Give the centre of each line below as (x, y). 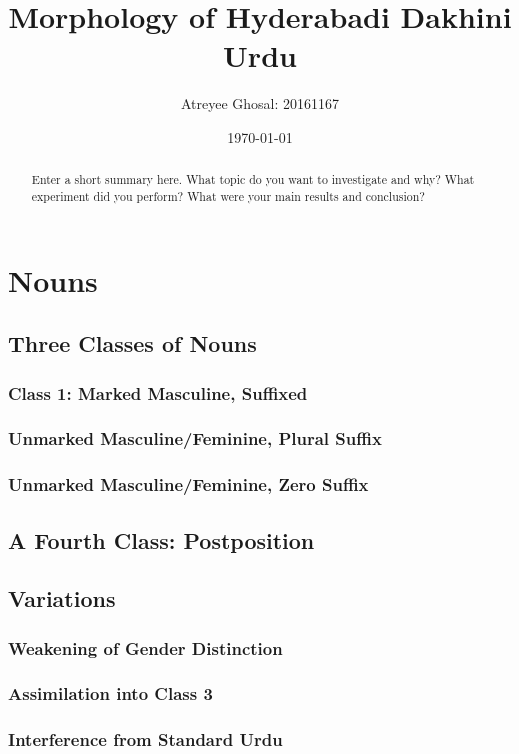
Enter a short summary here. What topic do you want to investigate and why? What (253, 179)
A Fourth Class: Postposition (161, 539)
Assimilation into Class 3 (110, 693)
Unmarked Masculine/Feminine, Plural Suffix (195, 438)
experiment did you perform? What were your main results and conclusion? (228, 195)
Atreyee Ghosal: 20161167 (260, 103)
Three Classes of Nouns (132, 343)
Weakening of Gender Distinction (145, 647)
